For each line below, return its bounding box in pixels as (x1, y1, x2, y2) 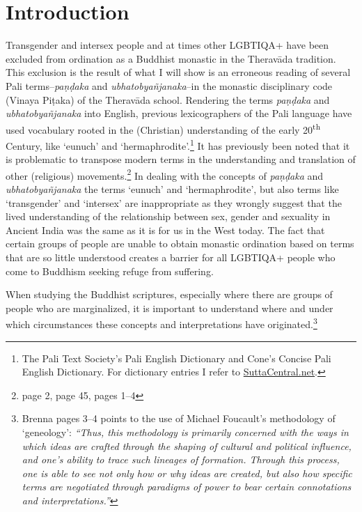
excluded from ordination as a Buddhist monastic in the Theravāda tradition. (6, 51, 336, 65)
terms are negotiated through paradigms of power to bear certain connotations (22, 479, 352, 494)
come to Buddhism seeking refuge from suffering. (6, 263, 214, 278)
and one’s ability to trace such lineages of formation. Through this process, (22, 452, 340, 467)
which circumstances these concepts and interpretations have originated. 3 (6, 315, 317, 332)
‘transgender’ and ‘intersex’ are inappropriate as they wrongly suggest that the (6, 195, 342, 210)
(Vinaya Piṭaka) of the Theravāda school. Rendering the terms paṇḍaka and (6, 92, 330, 107)
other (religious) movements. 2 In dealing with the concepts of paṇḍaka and (6, 166, 324, 183)
